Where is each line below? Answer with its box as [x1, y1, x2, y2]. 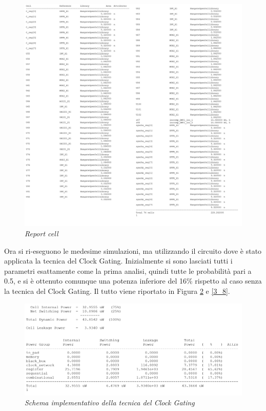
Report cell [25, 228, 58, 239]
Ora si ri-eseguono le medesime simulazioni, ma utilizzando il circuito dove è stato [4, 245, 262, 256]
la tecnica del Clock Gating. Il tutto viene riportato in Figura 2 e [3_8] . [4, 286, 230, 296]
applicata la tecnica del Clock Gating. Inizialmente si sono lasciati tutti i [4, 255, 233, 266]
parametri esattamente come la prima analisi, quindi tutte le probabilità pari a [4, 265, 252, 276]
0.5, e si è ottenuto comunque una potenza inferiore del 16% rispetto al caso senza [4, 275, 262, 286]
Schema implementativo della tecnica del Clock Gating [25, 397, 195, 408]
